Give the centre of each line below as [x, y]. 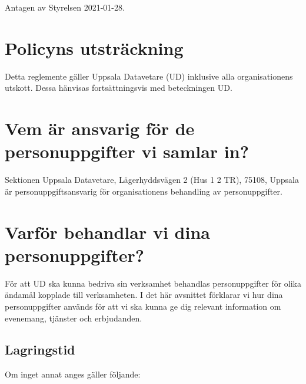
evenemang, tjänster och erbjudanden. [74, 318]
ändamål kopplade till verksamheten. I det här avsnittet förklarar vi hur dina [144, 295]
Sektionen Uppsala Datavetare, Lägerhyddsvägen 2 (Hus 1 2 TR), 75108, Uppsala [152, 180]
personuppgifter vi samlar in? [127, 151]
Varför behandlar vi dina [107, 232]
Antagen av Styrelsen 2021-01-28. [65, 7]
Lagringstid [40, 349]
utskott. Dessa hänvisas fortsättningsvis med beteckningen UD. [119, 88]
